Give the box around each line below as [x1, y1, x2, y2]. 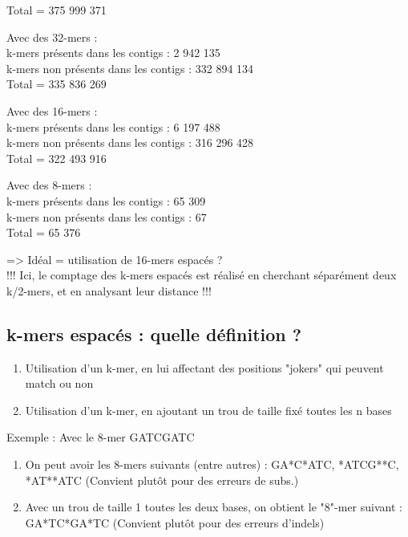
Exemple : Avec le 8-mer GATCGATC [6, 429, 195, 445]
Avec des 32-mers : [6, 28, 98, 45]
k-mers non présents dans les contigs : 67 [6, 208, 207, 225]
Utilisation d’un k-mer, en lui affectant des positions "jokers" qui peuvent [25, 359, 384, 376]
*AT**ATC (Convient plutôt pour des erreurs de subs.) [25, 471, 299, 488]
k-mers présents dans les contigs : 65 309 [6, 192, 206, 209]
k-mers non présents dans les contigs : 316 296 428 [6, 134, 254, 151]
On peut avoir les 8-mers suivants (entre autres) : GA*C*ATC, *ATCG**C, [25, 456, 399, 473]
